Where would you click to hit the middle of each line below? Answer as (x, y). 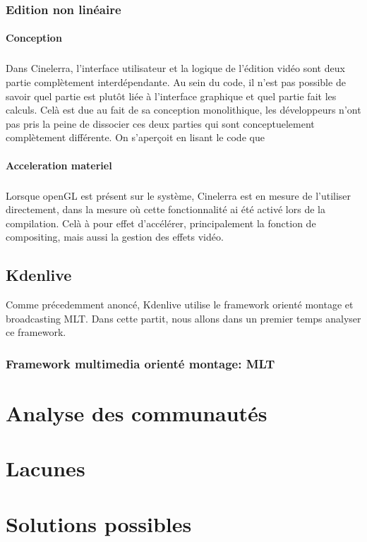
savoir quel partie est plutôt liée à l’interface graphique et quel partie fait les (171, 96)
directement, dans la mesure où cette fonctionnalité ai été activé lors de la (166, 209)
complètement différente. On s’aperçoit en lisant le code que (135, 137)
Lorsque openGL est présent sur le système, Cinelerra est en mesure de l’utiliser (179, 195)
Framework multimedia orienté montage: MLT (140, 363)
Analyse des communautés (137, 412)
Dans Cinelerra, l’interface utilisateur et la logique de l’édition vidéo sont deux (175, 68)
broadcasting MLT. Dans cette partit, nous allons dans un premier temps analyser (183, 318)
